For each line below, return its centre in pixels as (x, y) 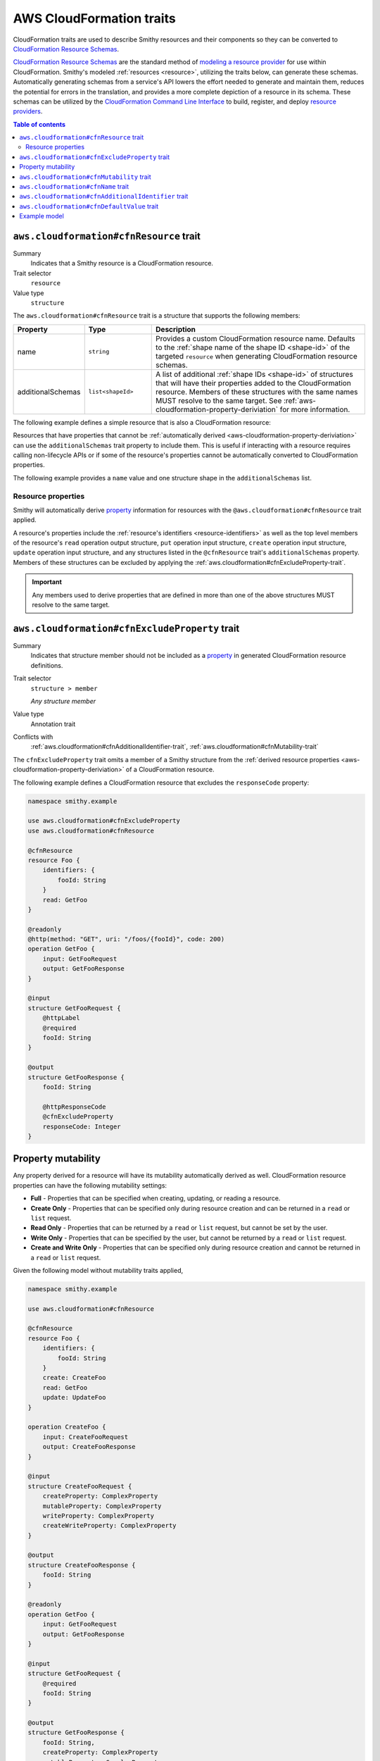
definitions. (47, 665)
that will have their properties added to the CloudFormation (253, 382)
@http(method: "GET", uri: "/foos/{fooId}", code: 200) (126, 939)
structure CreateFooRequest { (80, 1486)
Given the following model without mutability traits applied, (98, 1270)
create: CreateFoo (74, 1378)
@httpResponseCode (74, 1107)
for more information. (315, 409)
